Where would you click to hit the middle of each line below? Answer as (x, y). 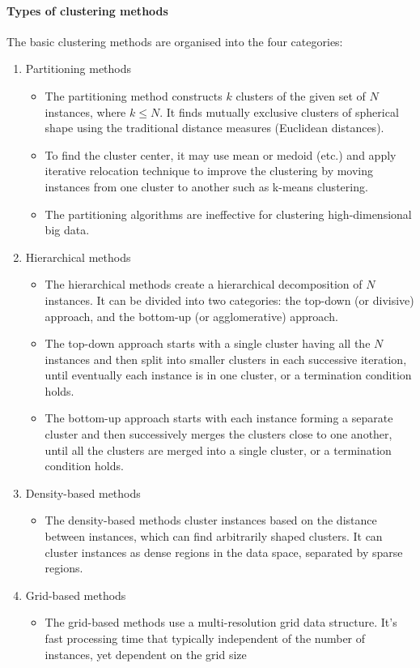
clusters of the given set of (301, 95)
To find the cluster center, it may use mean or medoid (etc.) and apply (221, 154)
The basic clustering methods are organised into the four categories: (175, 41)
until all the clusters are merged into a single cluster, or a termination (218, 450)
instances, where (85, 111)
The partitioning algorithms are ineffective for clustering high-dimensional (228, 214)
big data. (67, 230)
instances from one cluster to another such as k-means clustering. (206, 186)
